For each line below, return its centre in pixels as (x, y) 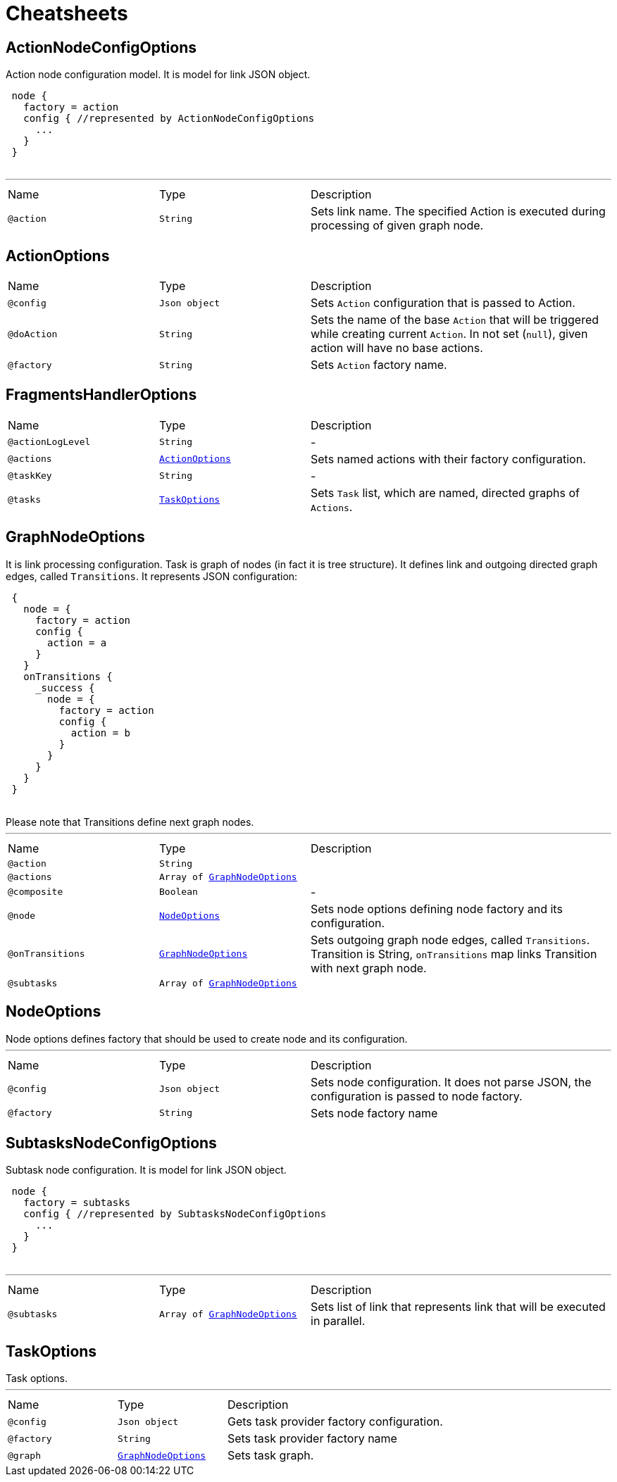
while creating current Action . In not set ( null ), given (449, 334)
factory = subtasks (77, 1203)
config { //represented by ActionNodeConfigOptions (169, 119)
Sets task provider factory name (312, 1439)
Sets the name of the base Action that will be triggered (455, 320)
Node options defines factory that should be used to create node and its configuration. (207, 1038)
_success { (65, 687)
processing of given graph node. (397, 226)
